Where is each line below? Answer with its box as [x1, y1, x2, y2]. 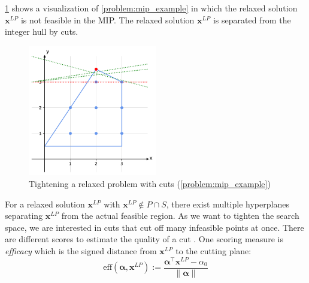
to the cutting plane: [175, 245, 252, 257]
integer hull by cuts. [5, 25, 78, 38]
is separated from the [213, 13, 291, 26]
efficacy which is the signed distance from [5, 245, 157, 257]
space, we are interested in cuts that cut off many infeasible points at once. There [5, 221, 304, 233]
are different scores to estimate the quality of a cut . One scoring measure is [5, 233, 283, 245]
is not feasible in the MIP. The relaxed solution [20, 13, 195, 26]
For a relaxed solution [5, 197, 85, 210]
